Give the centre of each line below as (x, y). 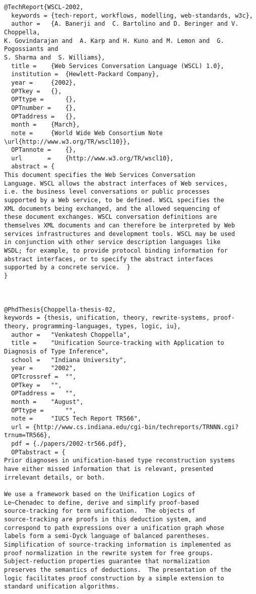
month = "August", (47, 402)
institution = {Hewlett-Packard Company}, (85, 74)
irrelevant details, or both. (55, 477)
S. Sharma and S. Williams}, (55, 57)
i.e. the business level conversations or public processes (107, 192)
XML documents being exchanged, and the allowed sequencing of (112, 209)
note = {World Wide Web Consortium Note (87, 133)
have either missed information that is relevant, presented (109, 469)
